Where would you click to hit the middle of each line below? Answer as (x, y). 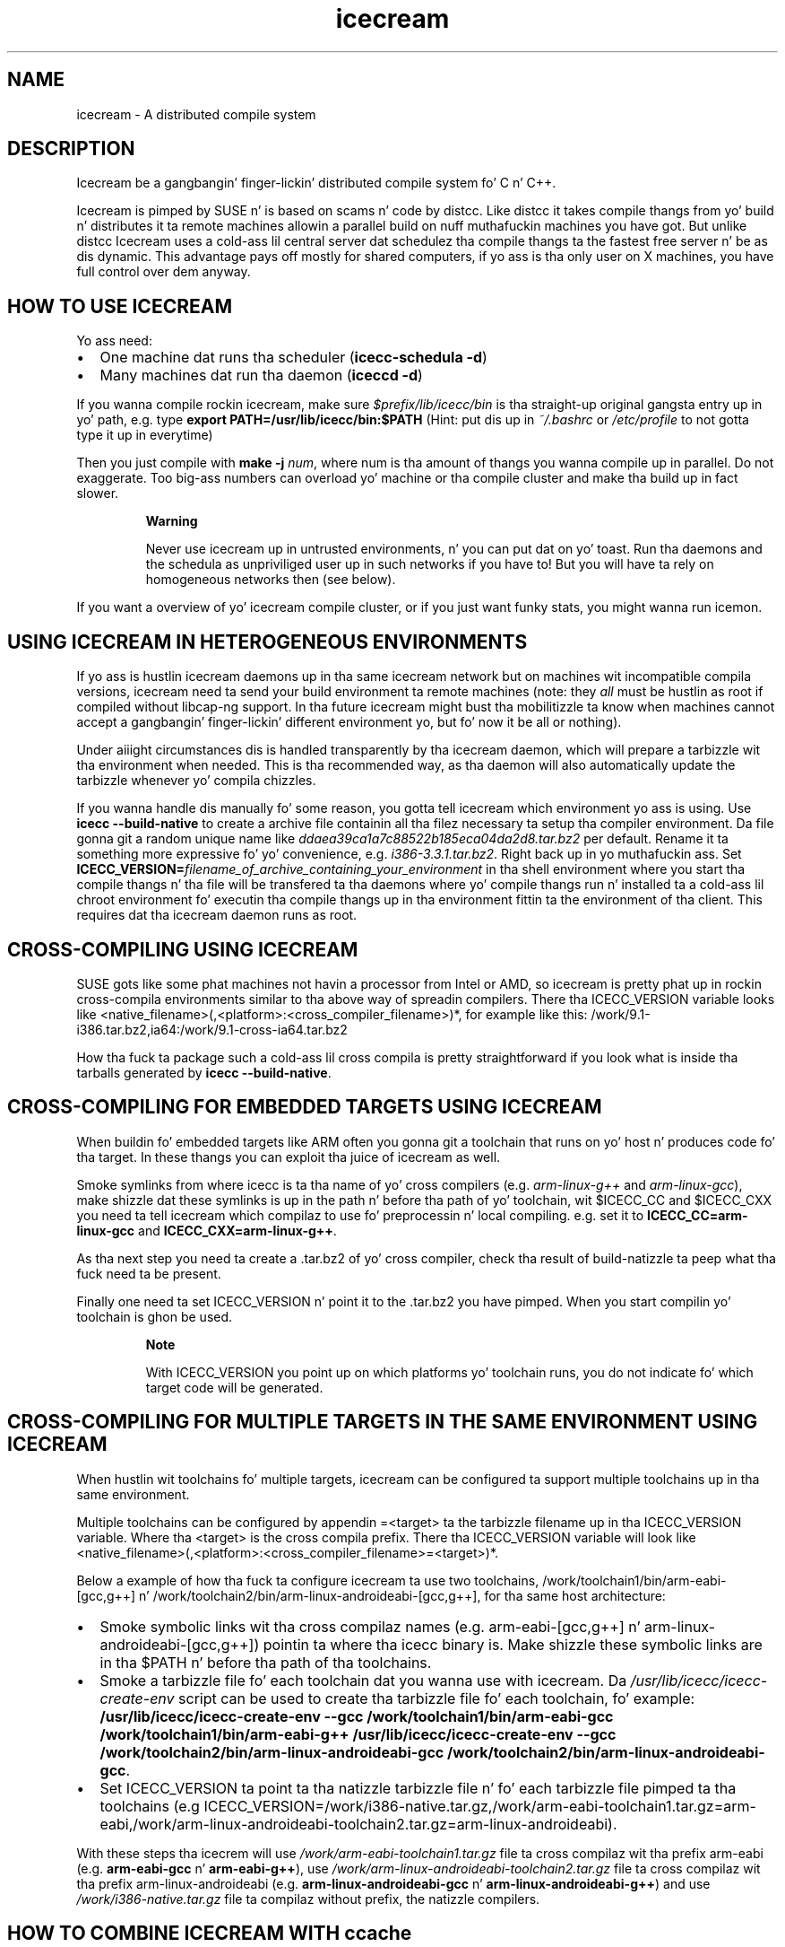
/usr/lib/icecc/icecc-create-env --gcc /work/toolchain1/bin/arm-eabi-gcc (357, 1716)
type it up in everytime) (145, 435)
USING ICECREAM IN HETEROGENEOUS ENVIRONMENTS (267, 642)
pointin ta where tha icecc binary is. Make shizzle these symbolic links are (513, 1644)
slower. (98, 493)
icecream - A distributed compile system (196, 114)
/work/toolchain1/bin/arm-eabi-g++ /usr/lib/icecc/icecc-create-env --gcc (358, 1734)
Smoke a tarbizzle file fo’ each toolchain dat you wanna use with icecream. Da (363, 1680)
